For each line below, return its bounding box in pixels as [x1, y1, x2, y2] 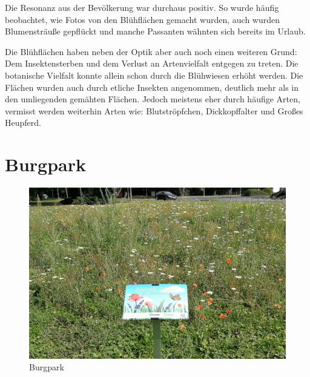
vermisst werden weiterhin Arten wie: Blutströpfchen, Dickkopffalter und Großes [5, 104, 303, 117]
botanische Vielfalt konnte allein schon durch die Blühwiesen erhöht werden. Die [5, 68, 303, 81]
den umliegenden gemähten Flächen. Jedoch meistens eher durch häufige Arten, [5, 93, 300, 105]
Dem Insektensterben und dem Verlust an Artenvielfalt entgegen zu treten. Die [5, 57, 298, 70]
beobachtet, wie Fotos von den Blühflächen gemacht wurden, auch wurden [5, 13, 280, 25]
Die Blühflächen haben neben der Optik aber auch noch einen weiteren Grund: [5, 45, 297, 57]
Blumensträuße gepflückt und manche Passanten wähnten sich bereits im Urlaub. [5, 25, 306, 38]
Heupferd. [5, 116, 41, 129]
